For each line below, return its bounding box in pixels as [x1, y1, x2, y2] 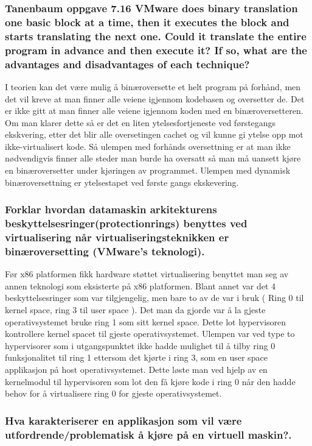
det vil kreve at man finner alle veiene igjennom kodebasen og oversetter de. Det [5, 92, 305, 105]
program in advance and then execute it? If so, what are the [5, 42, 307, 57]
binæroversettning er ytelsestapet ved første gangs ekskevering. [5, 175, 239, 188]
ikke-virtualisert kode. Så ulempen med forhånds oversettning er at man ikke [5, 140, 291, 152]
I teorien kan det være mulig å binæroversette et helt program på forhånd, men [5, 80, 301, 93]
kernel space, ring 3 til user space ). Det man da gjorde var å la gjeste [5, 303, 266, 316]
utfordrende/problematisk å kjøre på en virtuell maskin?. [5, 427, 292, 442]
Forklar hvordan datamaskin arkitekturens [5, 202, 217, 217]
